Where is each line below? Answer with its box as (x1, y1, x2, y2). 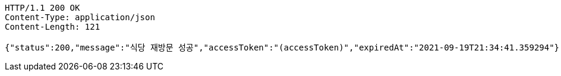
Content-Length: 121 (5, 22, 100, 31)
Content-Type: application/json (5, 12, 155, 22)
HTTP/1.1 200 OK (5, 3, 80, 12)
